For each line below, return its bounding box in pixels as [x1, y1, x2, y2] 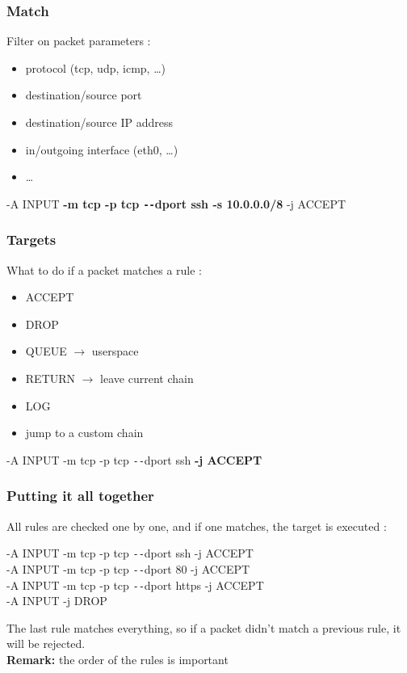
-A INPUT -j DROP [6, 592, 107, 609]
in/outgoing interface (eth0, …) [25, 141, 178, 158]
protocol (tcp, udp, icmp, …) [25, 59, 166, 76]
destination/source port [25, 86, 142, 103]
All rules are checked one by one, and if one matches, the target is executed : [6, 517, 387, 534]
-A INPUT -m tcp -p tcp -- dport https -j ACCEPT [6, 576, 264, 593]
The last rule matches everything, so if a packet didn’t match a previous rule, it [6, 619, 401, 636]
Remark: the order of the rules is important [6, 651, 229, 668]
